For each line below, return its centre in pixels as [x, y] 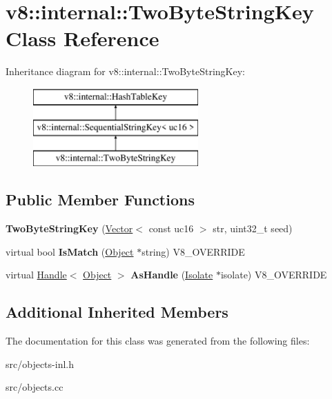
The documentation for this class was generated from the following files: [158, 341]
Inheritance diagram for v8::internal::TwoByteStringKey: [125, 71]
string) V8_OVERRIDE [193, 251]
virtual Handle [36, 275]
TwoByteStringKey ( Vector [69, 228]
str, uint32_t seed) [253, 228]
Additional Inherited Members [117, 312]
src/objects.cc [35, 387]
